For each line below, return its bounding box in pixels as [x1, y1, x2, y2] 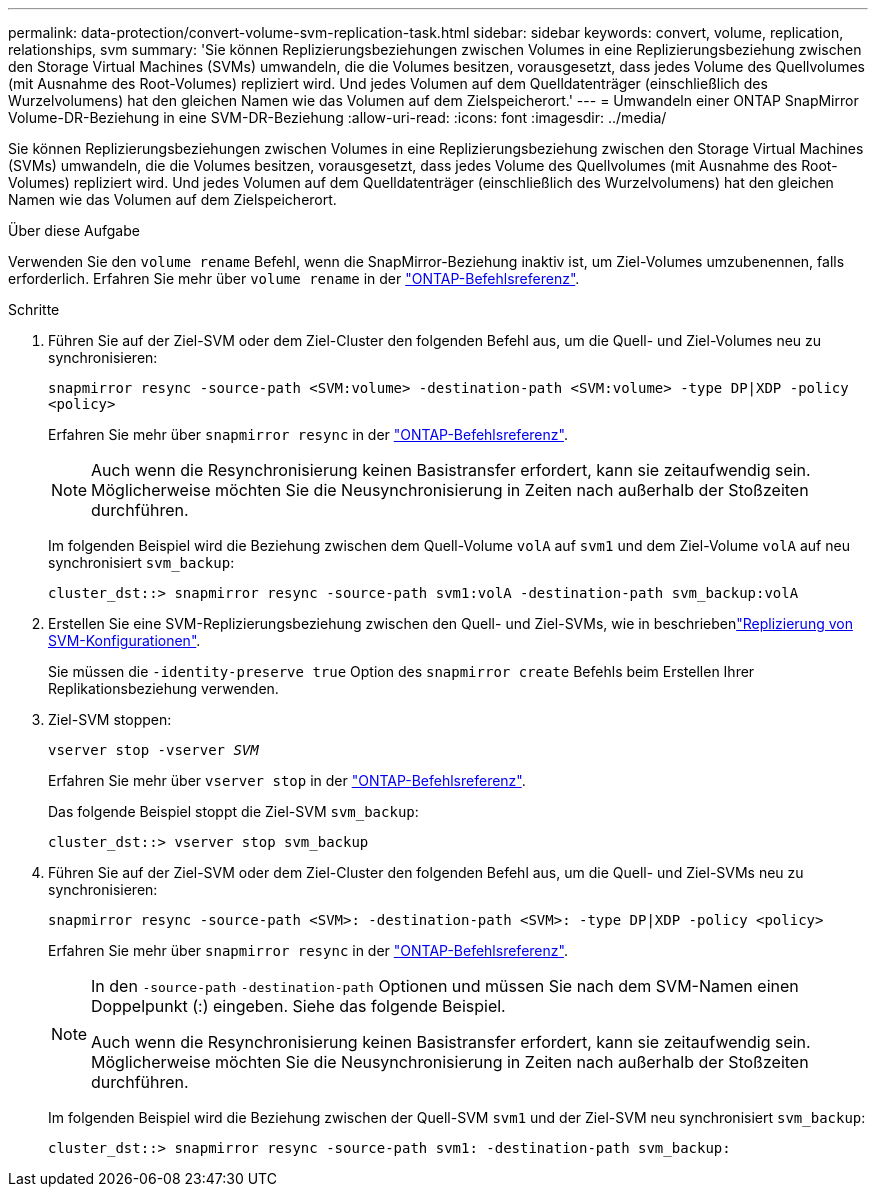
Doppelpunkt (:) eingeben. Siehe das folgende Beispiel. [91, 996, 506, 1016]
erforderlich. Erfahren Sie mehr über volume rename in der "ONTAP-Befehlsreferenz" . [8, 270, 580, 287]
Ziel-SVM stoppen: [48, 711, 172, 728]
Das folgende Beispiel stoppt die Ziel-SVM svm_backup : [48, 803, 419, 820]
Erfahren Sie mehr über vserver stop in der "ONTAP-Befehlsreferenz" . [48, 772, 526, 789]
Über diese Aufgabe [8, 222, 140, 239]
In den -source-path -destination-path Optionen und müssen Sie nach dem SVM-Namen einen [91, 976, 799, 996]
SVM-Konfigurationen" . [48, 632, 201, 649]
